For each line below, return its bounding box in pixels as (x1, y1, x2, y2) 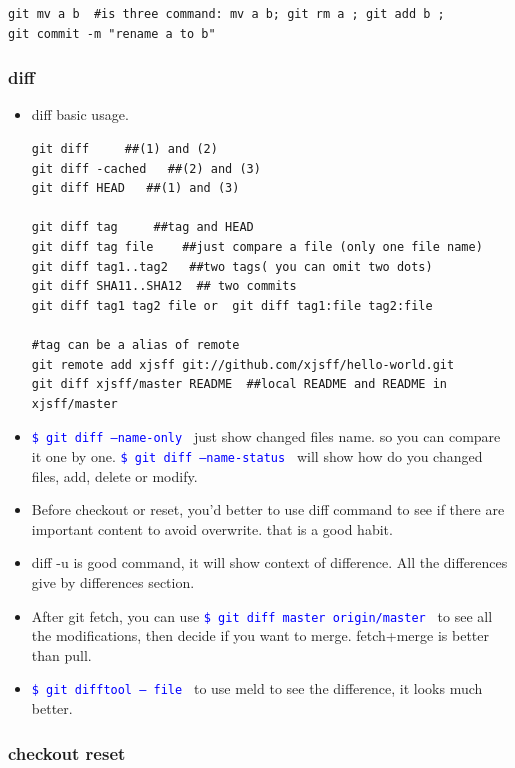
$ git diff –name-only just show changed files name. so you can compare (31, 426, 501, 447)
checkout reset (8, 740, 126, 765)
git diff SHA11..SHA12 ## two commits (31, 279, 297, 294)
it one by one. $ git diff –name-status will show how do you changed (31, 445, 483, 466)
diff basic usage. (31, 104, 129, 125)
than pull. (31, 644, 92, 665)
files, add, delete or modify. (31, 465, 198, 486)
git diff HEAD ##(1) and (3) (31, 181, 240, 196)
